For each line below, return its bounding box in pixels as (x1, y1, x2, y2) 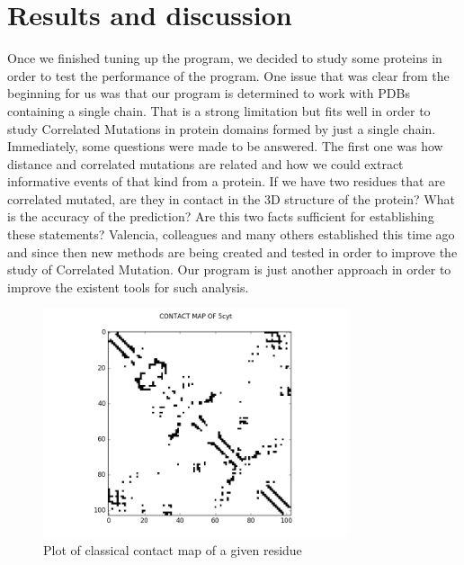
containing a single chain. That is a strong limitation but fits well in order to (7, 101, 431, 120)
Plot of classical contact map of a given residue (43, 541, 302, 560)
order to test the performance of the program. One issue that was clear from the (7, 66, 450, 85)
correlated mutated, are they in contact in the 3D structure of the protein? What (7, 189, 455, 208)
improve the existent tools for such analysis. (7, 277, 249, 296)
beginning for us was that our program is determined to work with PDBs (7, 84, 410, 103)
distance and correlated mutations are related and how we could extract (7, 154, 404, 173)
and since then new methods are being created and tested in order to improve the (7, 242, 458, 261)
